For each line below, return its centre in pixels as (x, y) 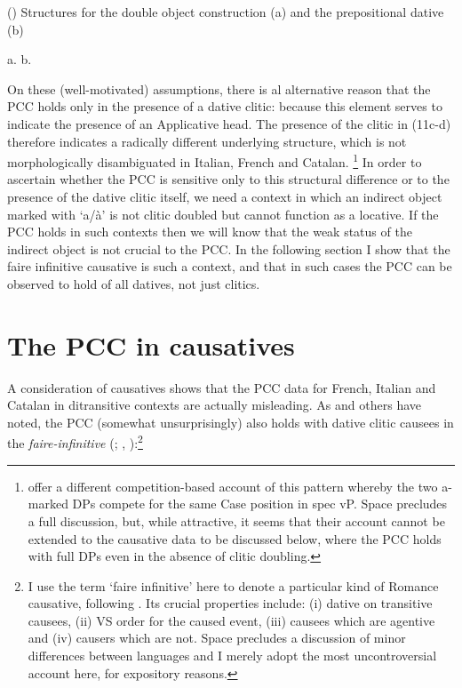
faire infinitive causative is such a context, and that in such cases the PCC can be (230, 266)
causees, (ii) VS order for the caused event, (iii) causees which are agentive (231, 620)
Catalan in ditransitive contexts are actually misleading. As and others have (215, 405)
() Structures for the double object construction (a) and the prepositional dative (226, 12)
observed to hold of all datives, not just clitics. (134, 283)
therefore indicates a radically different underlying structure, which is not (207, 141)
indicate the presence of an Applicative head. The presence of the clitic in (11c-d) (229, 123)
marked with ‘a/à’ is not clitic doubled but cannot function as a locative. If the (223, 214)
